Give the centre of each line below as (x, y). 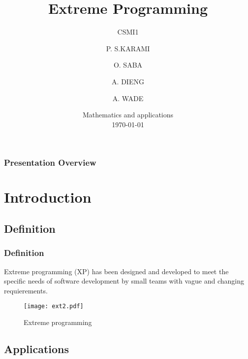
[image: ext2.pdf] (54, 306)
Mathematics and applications (128, 115)
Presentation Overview (50, 162)
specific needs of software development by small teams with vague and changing (124, 281)
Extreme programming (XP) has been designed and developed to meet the (116, 271)
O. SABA (128, 65)
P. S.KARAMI (128, 48)
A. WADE (128, 98)
